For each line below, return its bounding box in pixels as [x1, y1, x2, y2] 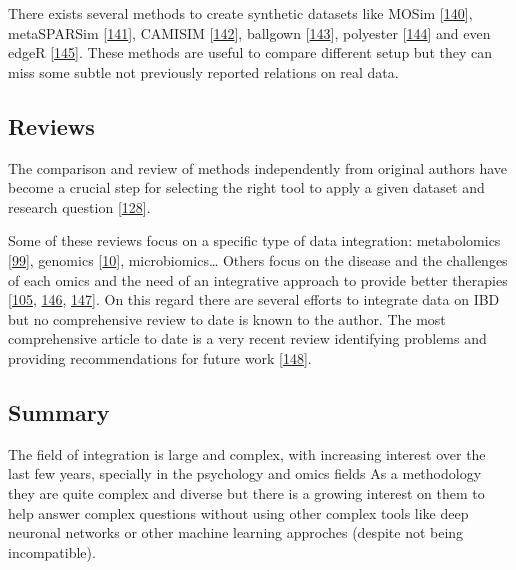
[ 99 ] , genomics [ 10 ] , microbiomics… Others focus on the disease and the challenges [8, 249, 508, 270]
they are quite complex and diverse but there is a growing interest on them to [8, 482, 485, 503]
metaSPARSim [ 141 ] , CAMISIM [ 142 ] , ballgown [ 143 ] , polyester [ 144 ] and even [8, 22, 491, 43]
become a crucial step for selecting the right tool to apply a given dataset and [8, 177, 485, 198]
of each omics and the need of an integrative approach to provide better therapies [8, 269, 508, 290]
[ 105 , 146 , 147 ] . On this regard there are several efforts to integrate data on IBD [8, 289, 500, 310]
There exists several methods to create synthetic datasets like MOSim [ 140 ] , [8, 3, 473, 23]
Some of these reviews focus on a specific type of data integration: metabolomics [8, 230, 501, 251]
